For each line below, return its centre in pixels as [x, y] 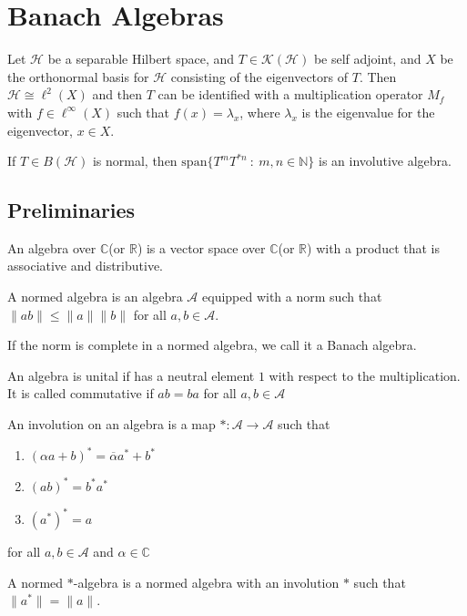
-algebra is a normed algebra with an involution [206, 582]
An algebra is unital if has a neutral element [131, 375]
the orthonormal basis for [78, 76]
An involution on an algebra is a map [112, 424]
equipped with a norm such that [292, 297]
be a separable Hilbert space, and [141, 59]
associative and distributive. [86, 266]
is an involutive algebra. [385, 161]
